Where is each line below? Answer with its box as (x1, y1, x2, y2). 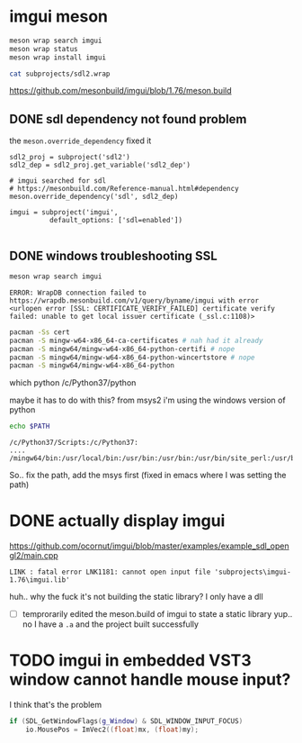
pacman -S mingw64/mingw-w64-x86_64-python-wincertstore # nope (9, 353, 255, 362)
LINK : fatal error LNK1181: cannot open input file (9, 567, 211, 577)
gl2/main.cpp (9, 550, 58, 561)
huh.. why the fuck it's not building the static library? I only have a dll (9, 592, 263, 603)
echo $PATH (9, 421, 50, 431)
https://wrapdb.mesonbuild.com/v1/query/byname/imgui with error (9, 295, 259, 305)
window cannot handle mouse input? (9, 669, 291, 690)
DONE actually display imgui (9, 511, 226, 531)
